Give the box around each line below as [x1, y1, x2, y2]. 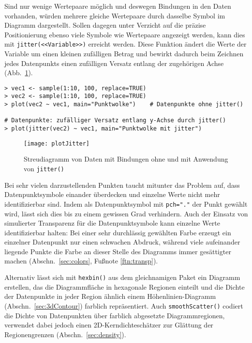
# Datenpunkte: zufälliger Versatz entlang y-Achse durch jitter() [4, 117, 226, 124]
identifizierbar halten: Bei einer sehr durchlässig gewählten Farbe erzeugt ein [4, 227, 231, 237]
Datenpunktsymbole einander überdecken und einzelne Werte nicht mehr [4, 189, 220, 199]
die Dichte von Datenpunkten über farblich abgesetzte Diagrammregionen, [4, 310, 225, 320]
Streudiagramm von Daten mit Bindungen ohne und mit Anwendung [24, 154, 228, 164]
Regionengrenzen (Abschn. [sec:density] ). [4, 329, 126, 339]
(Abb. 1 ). [4, 67, 33, 78]
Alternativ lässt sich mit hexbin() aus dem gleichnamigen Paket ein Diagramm [4, 272, 240, 282]
